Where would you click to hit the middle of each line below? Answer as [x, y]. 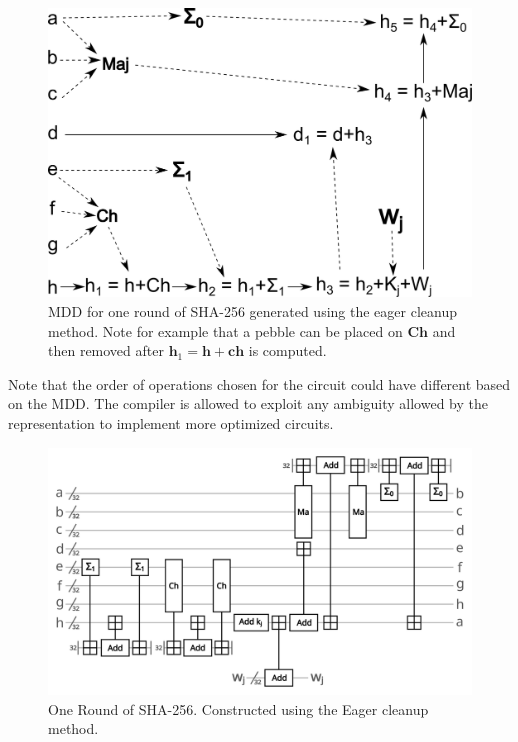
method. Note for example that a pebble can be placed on [225, 330]
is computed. [287, 350]
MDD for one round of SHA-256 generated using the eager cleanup [252, 311]
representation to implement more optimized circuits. [171, 422]
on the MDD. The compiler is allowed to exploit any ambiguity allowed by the [248, 403]
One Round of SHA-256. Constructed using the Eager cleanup [238, 708]
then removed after [106, 350]
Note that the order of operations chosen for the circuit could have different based [259, 383]
